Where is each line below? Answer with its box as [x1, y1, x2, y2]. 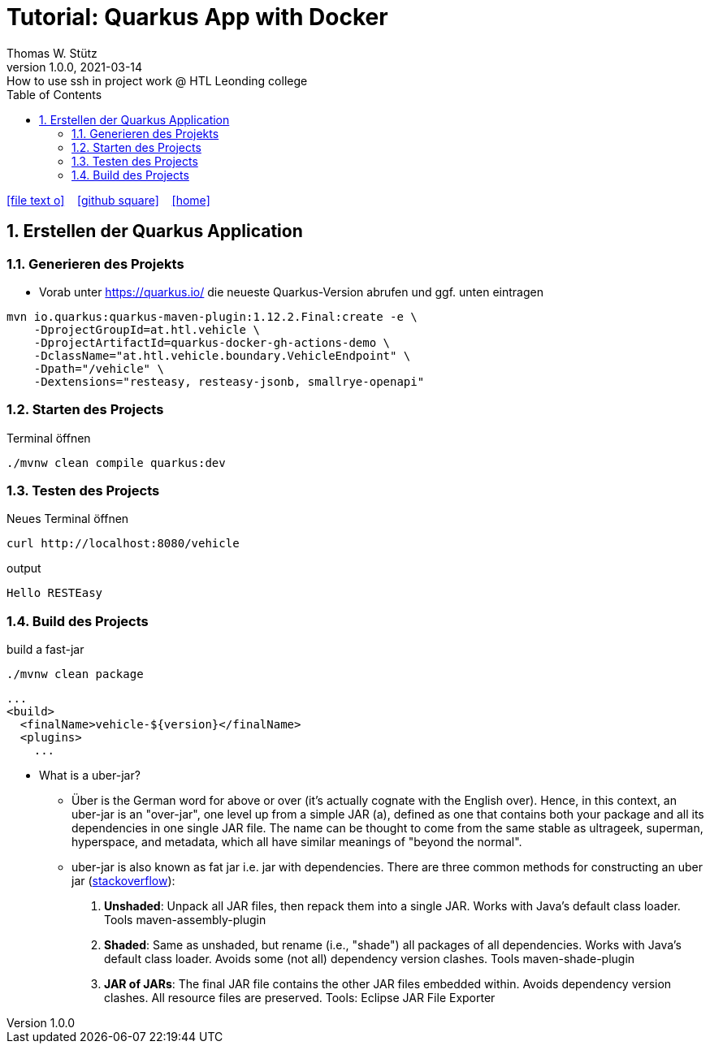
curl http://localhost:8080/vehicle [6, 537, 240, 551]
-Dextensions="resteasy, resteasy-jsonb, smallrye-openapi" [33, 374, 425, 388]
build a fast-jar [6, 642, 84, 657]
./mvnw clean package [6, 668, 144, 681]
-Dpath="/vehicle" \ [33, 361, 164, 375]
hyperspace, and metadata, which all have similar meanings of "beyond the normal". [71, 835, 522, 849]
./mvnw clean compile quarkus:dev [6, 456, 226, 469]
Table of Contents [6, 87, 102, 102]
